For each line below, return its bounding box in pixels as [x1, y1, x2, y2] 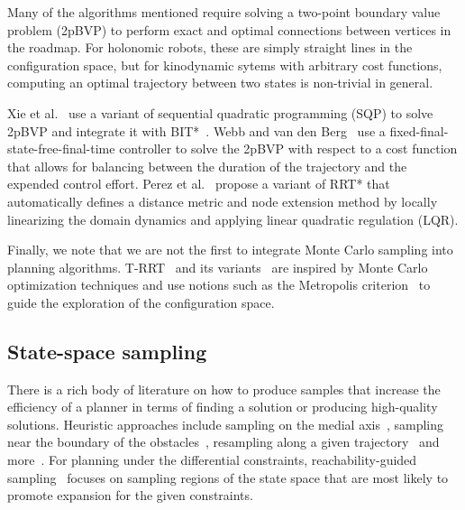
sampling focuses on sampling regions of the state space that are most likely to [7, 468, 449, 487]
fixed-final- [389, 121, 449, 140]
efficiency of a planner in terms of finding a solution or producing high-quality [7, 397, 438, 416]
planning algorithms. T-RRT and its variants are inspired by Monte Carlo [7, 257, 428, 276]
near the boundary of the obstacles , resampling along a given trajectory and [7, 432, 440, 451]
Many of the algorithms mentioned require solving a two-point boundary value [7, 3, 441, 21]
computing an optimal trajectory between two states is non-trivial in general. [7, 73, 433, 92]
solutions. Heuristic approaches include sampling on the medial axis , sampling [7, 414, 444, 433]
